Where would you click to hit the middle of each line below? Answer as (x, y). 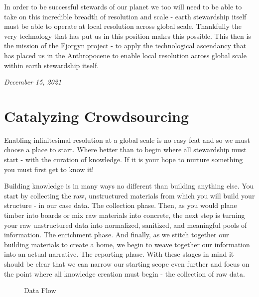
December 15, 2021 (33, 82)
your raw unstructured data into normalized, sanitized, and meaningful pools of (126, 225)
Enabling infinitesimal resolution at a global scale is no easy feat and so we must (127, 140)
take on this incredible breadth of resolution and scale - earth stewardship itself (125, 16)
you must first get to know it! (49, 169)
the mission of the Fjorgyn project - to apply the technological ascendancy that (125, 46)
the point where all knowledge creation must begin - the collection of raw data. (125, 273)
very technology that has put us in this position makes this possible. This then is (128, 36)
